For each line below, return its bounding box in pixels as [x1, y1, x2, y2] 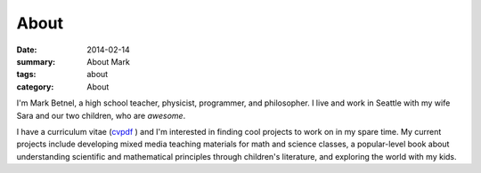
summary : [16, 56, 56, 67]
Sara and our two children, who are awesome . [16, 110, 186, 121]
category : [16, 81, 54, 92]
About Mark [86, 56, 131, 67]
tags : [16, 69, 37, 80]
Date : [16, 44, 37, 55]
